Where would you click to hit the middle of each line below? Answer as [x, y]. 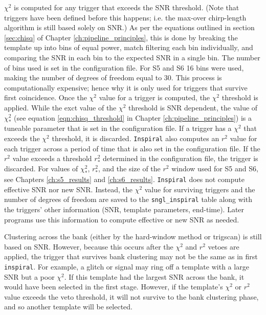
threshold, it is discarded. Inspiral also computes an [136, 138]
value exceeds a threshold [52, 158]
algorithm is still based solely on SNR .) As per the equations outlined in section [129, 27]
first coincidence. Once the [46, 97]
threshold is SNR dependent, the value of [193, 107]
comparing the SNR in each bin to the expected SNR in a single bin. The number [132, 57]
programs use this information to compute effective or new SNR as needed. [122, 219]
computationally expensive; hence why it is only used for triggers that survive [126, 87]
